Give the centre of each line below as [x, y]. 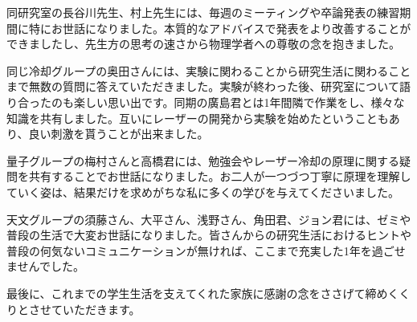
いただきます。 [101, 309]
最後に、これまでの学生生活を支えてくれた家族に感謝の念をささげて [186, 293]
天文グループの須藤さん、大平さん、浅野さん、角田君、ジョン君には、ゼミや [209, 219]
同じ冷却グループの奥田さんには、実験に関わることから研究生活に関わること [209, 70]
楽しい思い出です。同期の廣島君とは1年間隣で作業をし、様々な [239, 102]
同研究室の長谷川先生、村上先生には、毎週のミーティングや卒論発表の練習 [203, 12]
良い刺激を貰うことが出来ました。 [119, 134]
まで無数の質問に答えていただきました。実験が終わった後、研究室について [203, 86]
